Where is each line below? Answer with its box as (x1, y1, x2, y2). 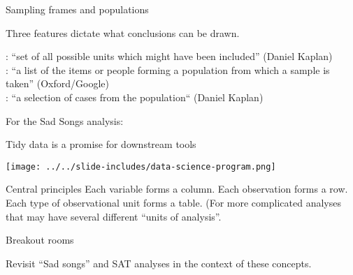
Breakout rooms (6, 232, 74, 247)
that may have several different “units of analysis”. (6, 209, 222, 223)
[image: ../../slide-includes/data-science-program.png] (6, 161, 276, 172)
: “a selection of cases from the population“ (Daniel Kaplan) (6, 89, 264, 104)
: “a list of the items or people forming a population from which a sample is (6, 62, 330, 77)
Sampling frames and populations (6, 2, 149, 16)
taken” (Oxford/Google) (6, 76, 109, 91)
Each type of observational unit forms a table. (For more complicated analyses (6, 195, 341, 209)
